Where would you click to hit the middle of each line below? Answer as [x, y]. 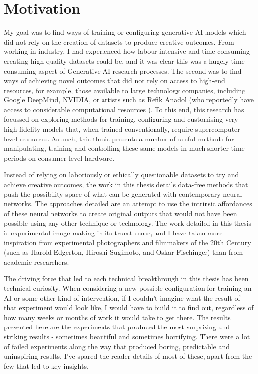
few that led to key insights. [46, 365]
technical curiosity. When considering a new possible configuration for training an [128, 288]
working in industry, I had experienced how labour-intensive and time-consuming [127, 51]
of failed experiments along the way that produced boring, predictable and [117, 346]
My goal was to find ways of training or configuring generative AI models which [125, 32]
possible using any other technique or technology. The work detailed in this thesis [128, 223]
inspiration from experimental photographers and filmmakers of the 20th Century [128, 242]
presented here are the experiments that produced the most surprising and [117, 327]
